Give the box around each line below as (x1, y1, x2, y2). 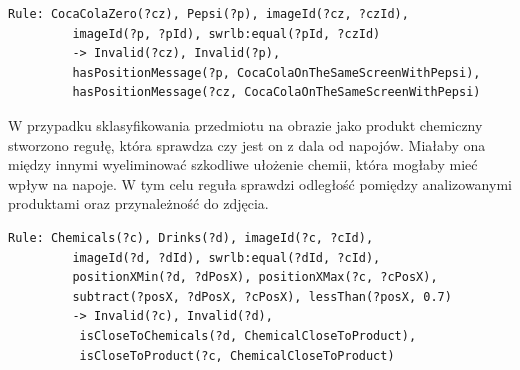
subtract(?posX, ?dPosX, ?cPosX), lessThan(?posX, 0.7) (72, 289, 452, 304)
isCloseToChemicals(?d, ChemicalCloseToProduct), (79, 328, 417, 343)
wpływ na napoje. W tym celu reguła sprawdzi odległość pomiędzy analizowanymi (8, 173, 512, 194)
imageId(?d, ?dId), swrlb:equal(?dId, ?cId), (72, 250, 381, 265)
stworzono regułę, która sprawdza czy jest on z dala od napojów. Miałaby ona (8, 134, 486, 155)
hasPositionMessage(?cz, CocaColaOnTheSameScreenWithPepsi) (72, 85, 481, 100)
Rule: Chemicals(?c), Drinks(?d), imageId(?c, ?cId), (8, 230, 374, 245)
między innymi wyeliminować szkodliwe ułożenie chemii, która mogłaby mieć (8, 154, 478, 175)
